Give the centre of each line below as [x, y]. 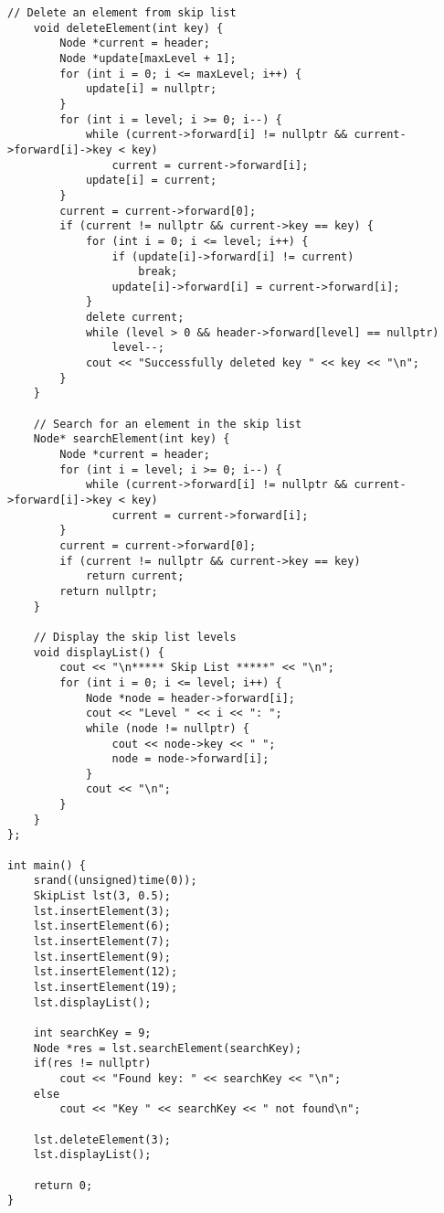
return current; [135, 576]
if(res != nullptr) [92, 1064]
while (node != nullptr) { [167, 728]
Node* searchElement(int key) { [132, 439]
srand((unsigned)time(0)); [115, 881]
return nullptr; [109, 591]
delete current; [135, 318]
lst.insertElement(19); [106, 987]
